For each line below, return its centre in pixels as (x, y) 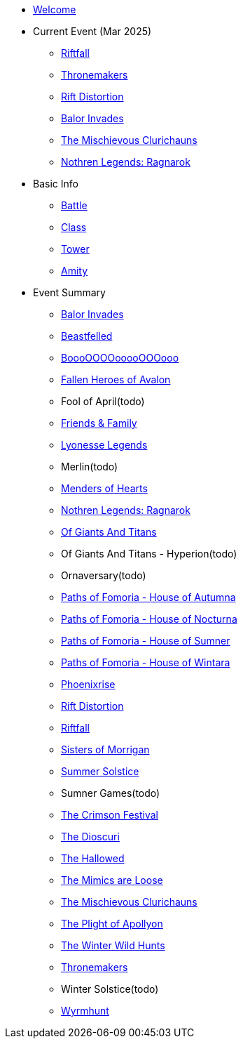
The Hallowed (93, 858)
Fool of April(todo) (103, 401)
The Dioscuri (90, 837)
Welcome (55, 9)
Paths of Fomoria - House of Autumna (148, 597)
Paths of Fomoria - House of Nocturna (149, 619)
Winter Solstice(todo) (110, 989)
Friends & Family (99, 423)
